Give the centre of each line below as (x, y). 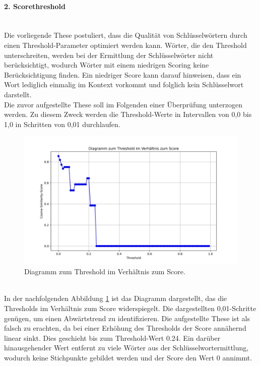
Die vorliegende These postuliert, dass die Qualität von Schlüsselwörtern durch (126, 35)
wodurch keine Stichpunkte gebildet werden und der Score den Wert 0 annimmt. (128, 357)
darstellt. (18, 94)
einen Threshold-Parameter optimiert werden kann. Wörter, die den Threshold (125, 45)
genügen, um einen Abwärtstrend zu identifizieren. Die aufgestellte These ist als (127, 318)
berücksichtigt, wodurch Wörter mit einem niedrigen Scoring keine (107, 65)
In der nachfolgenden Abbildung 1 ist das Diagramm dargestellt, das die (116, 298)
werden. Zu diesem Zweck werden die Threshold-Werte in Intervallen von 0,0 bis (128, 114)
